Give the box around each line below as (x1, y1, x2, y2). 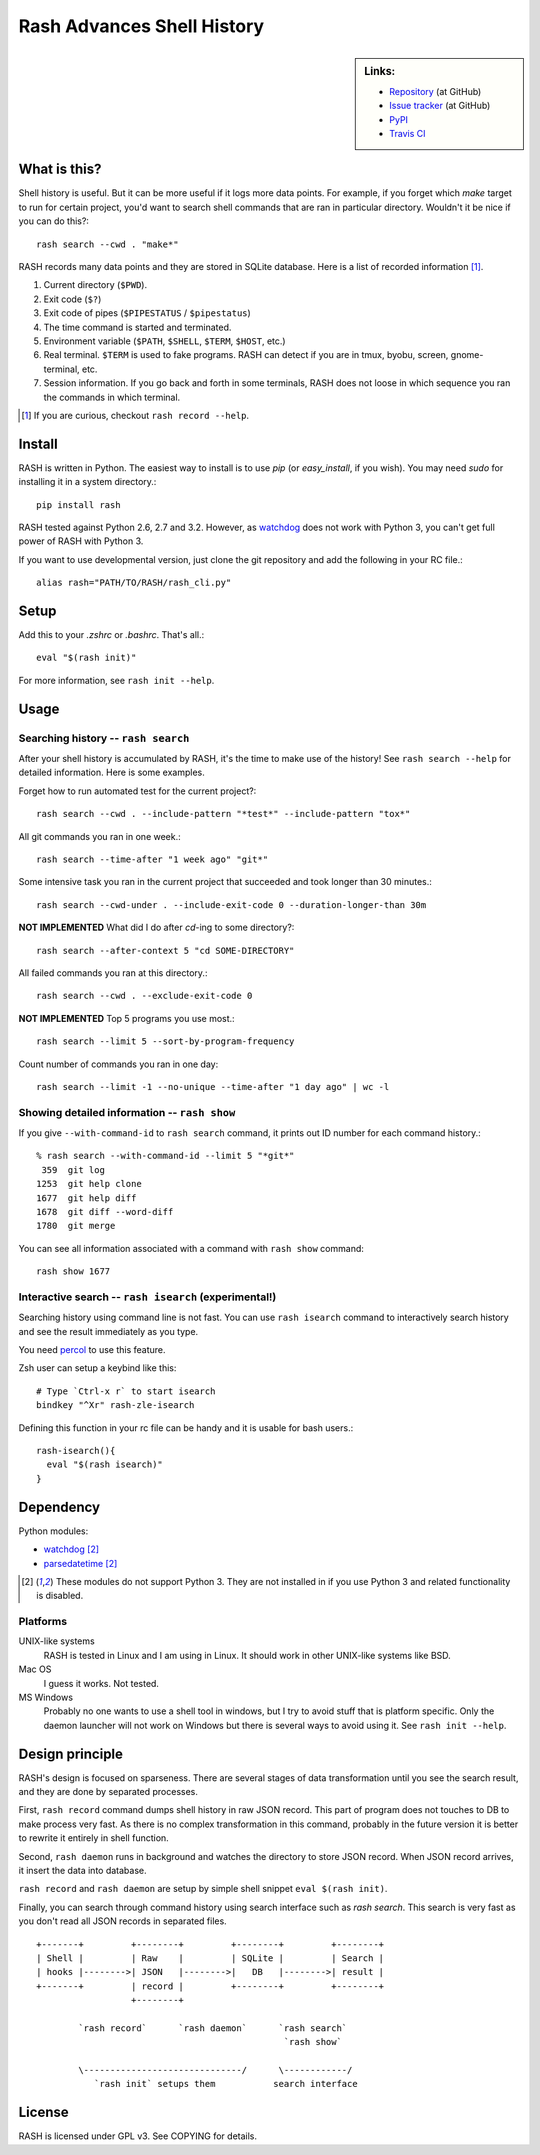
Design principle (18, 1745, 124, 1762)
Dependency (18, 1498, 100, 1515)
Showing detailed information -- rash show (18, 1105, 236, 1119)
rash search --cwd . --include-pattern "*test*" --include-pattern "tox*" (36, 808, 411, 820)
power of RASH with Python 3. (18, 535, 144, 547)
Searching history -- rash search (18, 731, 190, 745)
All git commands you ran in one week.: (18, 830, 182, 842)
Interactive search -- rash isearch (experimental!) (18, 1290, 277, 1304)
